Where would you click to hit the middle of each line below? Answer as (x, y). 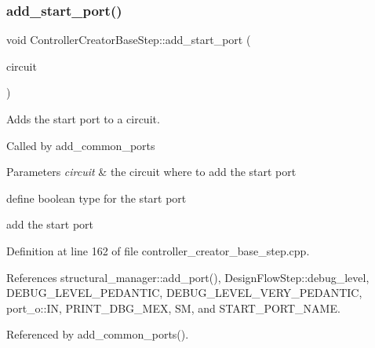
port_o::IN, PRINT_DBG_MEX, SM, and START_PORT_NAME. (173, 308)
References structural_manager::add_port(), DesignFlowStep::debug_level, (188, 277)
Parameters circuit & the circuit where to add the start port (151, 172)
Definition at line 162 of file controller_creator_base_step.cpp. (158, 250)
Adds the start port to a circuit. (83, 119)
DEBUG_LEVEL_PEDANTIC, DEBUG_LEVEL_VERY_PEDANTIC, (184, 293)
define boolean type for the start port (96, 198)
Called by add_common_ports (81, 145)
